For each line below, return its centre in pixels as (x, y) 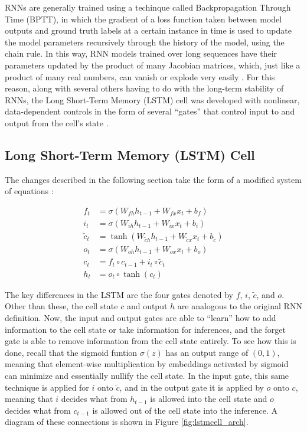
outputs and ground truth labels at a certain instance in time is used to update (148, 30)
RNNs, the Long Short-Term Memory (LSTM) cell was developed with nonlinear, (152, 99)
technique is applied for (47, 387)
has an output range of (207, 352)
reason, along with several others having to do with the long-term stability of (144, 88)
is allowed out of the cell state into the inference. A (185, 410)
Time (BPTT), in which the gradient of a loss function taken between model (143, 19)
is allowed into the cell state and (209, 399)
